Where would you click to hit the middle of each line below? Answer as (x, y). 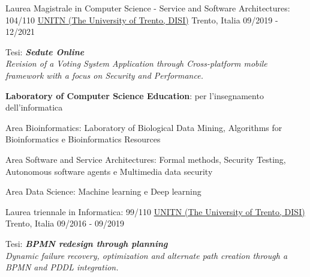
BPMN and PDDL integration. (62, 267)
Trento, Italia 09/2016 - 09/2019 (65, 223)
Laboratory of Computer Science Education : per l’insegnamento (135, 95)
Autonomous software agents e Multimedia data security (109, 171)
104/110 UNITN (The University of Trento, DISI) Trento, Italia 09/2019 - (142, 20)
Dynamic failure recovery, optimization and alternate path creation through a (147, 255)
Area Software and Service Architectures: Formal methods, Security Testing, (146, 159)
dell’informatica (34, 107)
